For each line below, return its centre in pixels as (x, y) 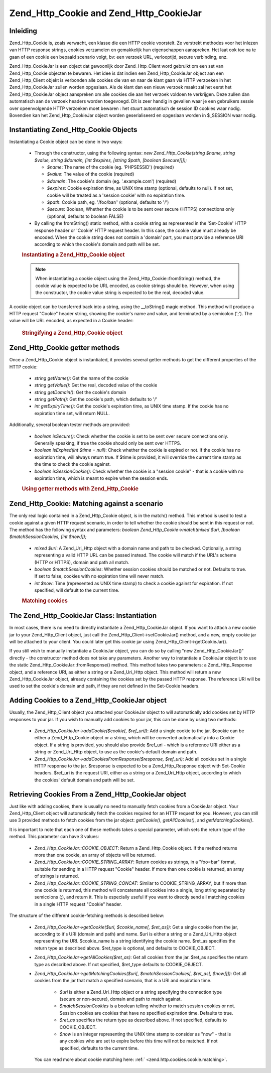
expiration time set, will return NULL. (72, 413)
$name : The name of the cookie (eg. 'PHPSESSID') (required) (110, 167)
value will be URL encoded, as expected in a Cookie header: (72, 321)
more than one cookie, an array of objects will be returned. (95, 855)
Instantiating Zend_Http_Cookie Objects (73, 130)
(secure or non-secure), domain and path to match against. (121, 999)
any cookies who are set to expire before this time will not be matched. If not (139, 1041)
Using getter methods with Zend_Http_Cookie (80, 488)
